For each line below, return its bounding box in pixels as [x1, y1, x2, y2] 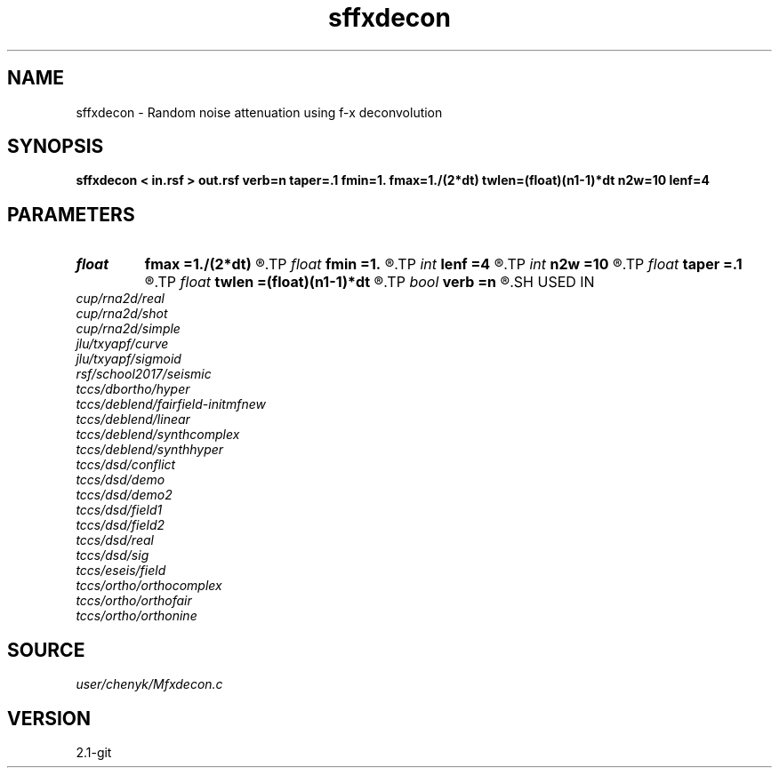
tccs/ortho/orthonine [76, 608, 197, 624]
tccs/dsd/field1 [76, 502, 163, 518]
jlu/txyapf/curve [76, 336, 169, 352]
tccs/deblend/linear [76, 411, 190, 427]
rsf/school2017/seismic [76, 366, 212, 382]
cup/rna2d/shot [76, 306, 168, 322]
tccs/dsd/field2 [76, 517, 165, 533]
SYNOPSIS [7, 135, 104, 158]
